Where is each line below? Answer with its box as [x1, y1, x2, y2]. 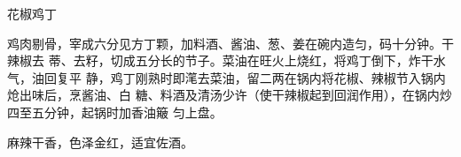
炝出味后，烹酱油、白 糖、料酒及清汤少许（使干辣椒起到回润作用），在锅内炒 [7, 86, 452, 104]
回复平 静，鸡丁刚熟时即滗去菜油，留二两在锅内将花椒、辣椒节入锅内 [43, 68, 446, 86]
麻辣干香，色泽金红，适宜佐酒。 [7, 132, 193, 151]
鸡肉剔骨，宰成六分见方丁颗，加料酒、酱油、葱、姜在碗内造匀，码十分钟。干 [7, 34, 454, 52]
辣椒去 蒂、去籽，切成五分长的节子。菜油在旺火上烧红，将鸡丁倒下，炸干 [7, 51, 434, 70]
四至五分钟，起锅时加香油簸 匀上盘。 [7, 102, 223, 121]
